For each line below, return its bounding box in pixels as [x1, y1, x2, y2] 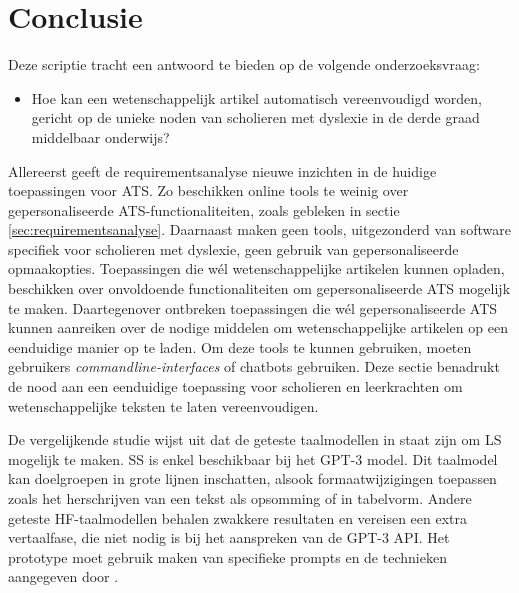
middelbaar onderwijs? [31, 126, 170, 147]
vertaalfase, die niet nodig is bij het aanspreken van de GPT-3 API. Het [8, 527, 450, 548]
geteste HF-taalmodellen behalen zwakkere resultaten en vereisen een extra [8, 507, 468, 528]
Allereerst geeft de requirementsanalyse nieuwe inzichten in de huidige [8, 160, 437, 181]
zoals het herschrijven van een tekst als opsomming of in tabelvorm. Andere [8, 488, 472, 508]
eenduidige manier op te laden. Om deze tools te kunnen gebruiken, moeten [8, 336, 472, 357]
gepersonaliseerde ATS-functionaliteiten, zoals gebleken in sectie [8, 199, 400, 220]
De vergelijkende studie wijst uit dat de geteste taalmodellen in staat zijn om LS [8, 429, 502, 450]
